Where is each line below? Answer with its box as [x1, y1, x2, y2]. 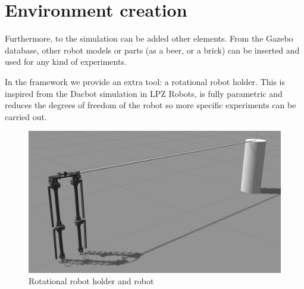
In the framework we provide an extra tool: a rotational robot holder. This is [5, 75, 286, 87]
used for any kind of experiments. [5, 55, 127, 68]
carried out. [5, 110, 47, 122]
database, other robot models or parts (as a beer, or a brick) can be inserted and [5, 43, 300, 56]
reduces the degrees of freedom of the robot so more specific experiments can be [5, 99, 296, 111]
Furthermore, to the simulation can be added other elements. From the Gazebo [5, 32, 293, 45]
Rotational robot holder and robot [29, 275, 154, 287]
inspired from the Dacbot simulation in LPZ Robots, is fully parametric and [5, 87, 283, 99]
